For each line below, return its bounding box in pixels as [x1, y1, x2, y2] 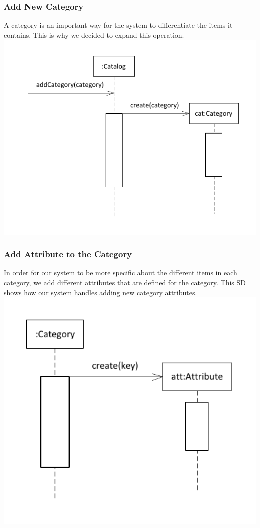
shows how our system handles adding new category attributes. [4, 287, 197, 297]
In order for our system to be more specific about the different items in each [4, 267, 237, 278]
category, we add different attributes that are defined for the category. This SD [4, 277, 246, 287]
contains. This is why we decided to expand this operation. [4, 29, 184, 40]
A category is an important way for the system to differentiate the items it [4, 20, 233, 30]
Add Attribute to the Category [4, 248, 132, 260]
